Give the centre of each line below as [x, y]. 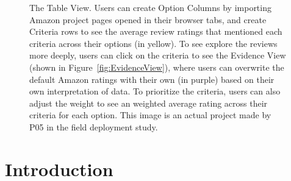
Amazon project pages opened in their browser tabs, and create [148, 19]
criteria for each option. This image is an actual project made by [150, 115]
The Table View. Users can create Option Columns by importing [150, 7]
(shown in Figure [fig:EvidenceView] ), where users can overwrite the [157, 67]
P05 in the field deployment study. [94, 126]
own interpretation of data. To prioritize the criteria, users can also [155, 91]
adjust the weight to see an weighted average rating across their [149, 103]
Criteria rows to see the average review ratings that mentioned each [156, 31]
